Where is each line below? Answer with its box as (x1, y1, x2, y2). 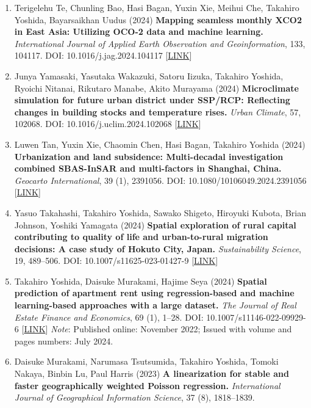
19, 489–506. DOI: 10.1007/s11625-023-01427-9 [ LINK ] (14, 254, 218, 267)
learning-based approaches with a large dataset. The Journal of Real (14, 299, 296, 311)
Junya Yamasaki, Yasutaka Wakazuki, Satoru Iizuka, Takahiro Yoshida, (14, 69, 284, 82)
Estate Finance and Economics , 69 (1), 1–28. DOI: (14, 310, 204, 323)
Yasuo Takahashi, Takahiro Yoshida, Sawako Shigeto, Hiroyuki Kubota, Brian (14, 206, 306, 219)
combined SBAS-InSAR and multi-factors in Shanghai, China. (14, 162, 282, 175)
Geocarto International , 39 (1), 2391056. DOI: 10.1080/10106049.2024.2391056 (14, 173, 307, 186)
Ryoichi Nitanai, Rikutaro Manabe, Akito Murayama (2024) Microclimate (14, 81, 299, 94)
